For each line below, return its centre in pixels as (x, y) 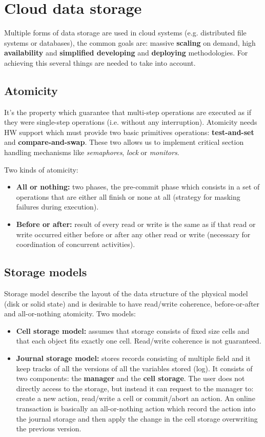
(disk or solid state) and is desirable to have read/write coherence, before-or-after (132, 303)
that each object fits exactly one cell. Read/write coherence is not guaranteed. (139, 341)
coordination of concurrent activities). (76, 244)
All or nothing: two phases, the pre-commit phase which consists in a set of (138, 187)
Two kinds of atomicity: (41, 169)
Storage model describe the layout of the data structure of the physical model (126, 293)
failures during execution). (57, 207)
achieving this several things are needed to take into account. (100, 62)
